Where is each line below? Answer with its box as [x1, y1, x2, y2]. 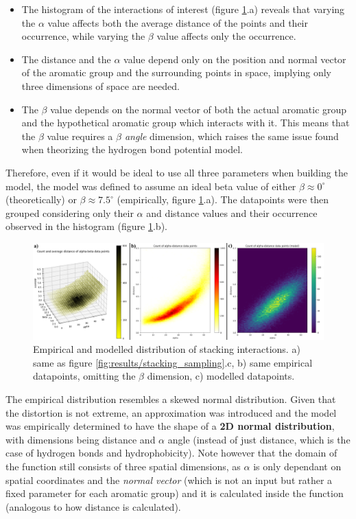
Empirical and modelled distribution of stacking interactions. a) [33, 342, 300, 356]
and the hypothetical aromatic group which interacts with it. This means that [21, 115, 350, 130]
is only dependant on [253, 459, 342, 474]
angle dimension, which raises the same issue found [124, 128, 339, 143]
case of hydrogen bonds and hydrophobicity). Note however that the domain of [5, 446, 337, 460]
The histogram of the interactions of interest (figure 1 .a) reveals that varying [21, 2, 345, 16]
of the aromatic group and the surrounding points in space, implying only [21, 65, 331, 80]
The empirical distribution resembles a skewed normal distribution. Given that [5, 392, 336, 406]
